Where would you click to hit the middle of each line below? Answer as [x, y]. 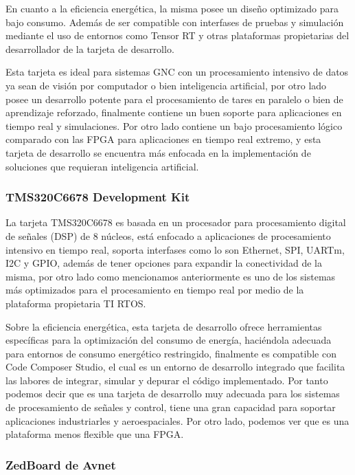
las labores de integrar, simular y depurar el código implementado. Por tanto [167, 380]
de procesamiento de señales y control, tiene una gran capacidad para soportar [171, 407]
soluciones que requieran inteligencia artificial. [102, 166]
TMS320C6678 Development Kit [98, 197]
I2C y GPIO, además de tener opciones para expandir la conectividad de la [164, 263]
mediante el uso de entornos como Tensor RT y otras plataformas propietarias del [177, 35]
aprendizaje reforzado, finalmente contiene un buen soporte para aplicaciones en [174, 112]
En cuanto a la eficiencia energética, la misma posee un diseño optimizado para [172, 8]
